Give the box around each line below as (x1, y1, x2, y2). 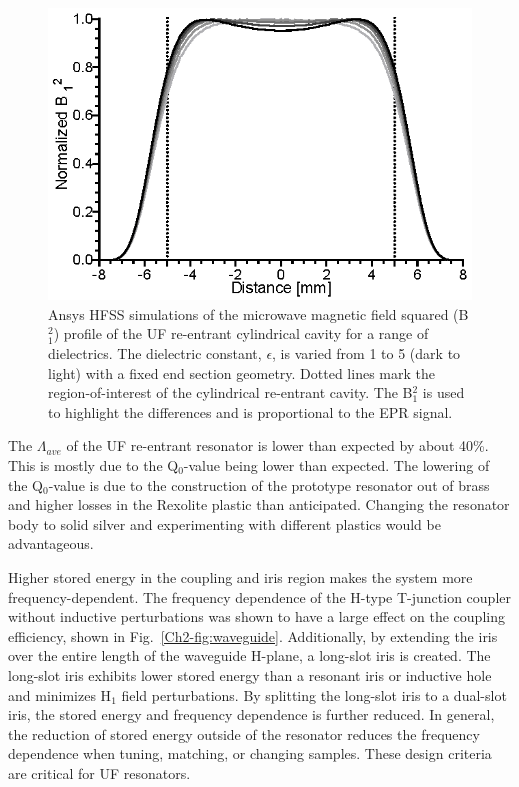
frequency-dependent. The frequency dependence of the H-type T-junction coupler (8, 586, 511, 607)
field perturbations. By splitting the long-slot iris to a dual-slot (121, 684, 507, 705)
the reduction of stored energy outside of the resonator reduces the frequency (8, 723, 480, 744)
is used (422, 382, 465, 403)
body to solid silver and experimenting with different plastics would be (8, 513, 441, 534)
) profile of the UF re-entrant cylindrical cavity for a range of (53, 323, 429, 344)
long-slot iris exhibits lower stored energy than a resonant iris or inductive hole (8, 664, 492, 685)
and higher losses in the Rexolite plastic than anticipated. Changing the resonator (8, 494, 510, 515)
